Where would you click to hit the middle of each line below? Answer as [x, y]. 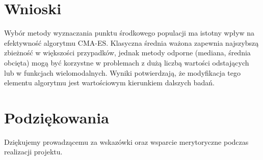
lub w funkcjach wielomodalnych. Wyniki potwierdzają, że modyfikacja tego [123, 72]
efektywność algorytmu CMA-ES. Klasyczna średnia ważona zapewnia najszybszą [131, 42]
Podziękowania [57, 117]
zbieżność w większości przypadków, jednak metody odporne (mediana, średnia [127, 53]
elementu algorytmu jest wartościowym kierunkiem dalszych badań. [109, 83]
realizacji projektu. [33, 152]
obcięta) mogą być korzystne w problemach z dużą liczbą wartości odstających [127, 62]
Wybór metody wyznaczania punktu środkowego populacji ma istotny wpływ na [129, 33]
